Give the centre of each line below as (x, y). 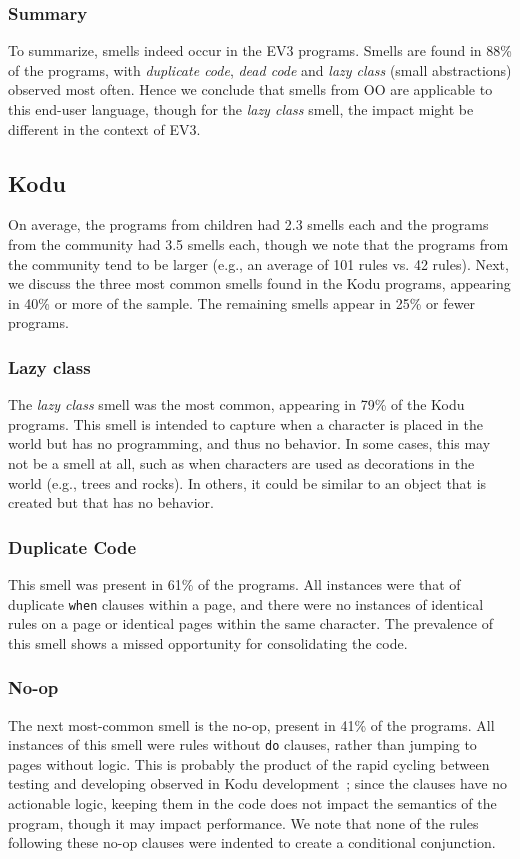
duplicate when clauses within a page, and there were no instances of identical (246, 603)
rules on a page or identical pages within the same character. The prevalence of (250, 623)
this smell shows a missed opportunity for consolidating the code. (208, 642)
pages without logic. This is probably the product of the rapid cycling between (249, 763)
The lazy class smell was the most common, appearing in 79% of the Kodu (236, 404)
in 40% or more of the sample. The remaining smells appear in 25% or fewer (242, 302)
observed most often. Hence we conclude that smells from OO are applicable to (250, 89)
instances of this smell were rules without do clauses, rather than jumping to (242, 744)
